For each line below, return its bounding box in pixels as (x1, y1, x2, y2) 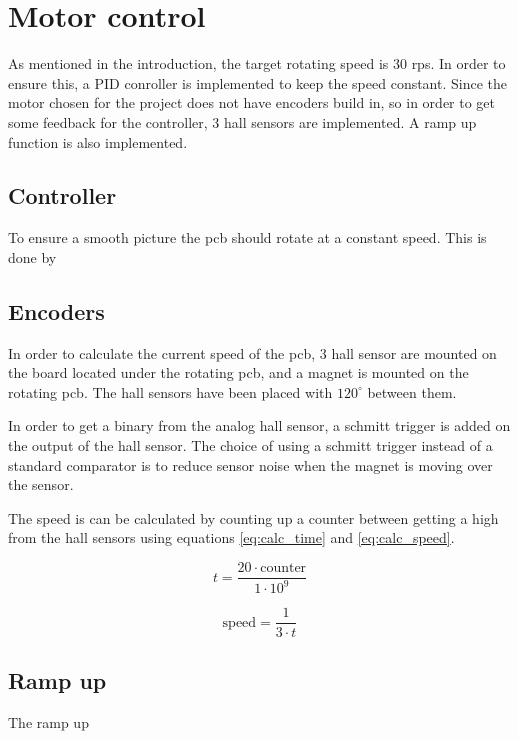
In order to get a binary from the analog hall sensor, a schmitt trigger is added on (8, 415, 511, 436)
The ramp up (8, 711, 89, 732)
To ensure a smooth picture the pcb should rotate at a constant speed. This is (8, 227, 487, 248)
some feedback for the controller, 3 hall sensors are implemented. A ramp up (8, 111, 477, 132)
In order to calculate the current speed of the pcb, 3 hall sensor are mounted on (8, 342, 497, 363)
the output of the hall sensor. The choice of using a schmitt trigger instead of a (8, 435, 493, 456)
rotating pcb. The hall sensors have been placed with (8, 381, 333, 402)
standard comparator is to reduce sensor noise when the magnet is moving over (8, 454, 493, 475)
